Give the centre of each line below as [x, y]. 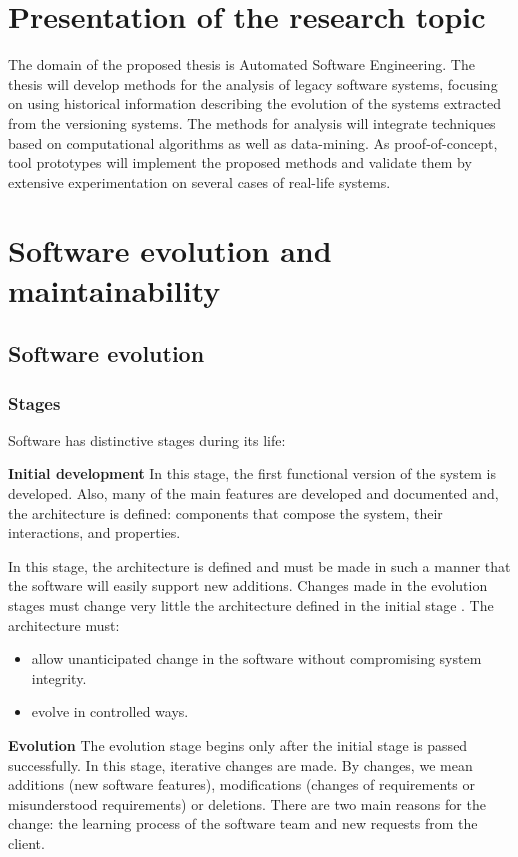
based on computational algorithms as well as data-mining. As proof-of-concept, [253, 142]
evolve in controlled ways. [110, 711]
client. [26, 842]
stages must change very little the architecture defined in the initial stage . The [251, 605]
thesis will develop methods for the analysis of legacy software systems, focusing [253, 83]
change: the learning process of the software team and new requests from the [243, 823]
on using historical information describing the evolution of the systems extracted [254, 103]
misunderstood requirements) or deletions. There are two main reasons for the [247, 803]
